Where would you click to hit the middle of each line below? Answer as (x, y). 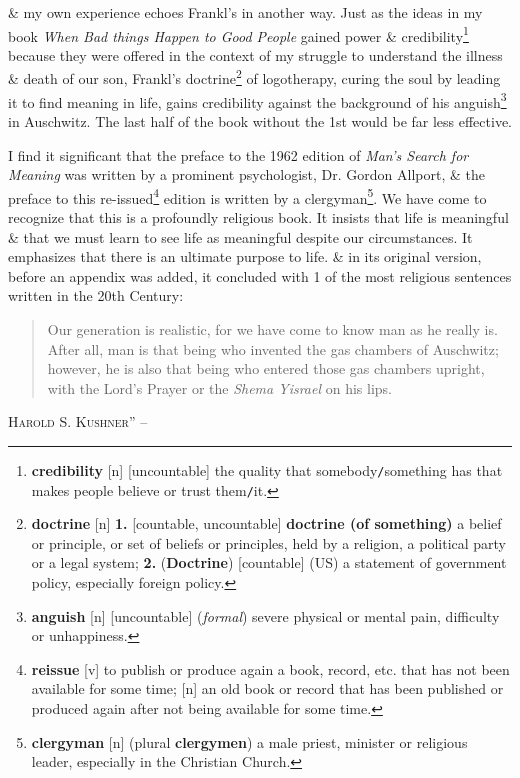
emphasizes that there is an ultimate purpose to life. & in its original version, (245, 256)
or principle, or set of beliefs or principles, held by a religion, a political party (269, 542)
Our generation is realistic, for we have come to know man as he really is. (272, 328)
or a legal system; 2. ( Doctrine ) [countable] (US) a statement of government (269, 562)
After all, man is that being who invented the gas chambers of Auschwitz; (273, 348)
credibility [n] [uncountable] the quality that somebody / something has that (267, 469)
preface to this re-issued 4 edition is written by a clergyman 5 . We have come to (247, 196)
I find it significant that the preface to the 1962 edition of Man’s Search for (238, 154)
